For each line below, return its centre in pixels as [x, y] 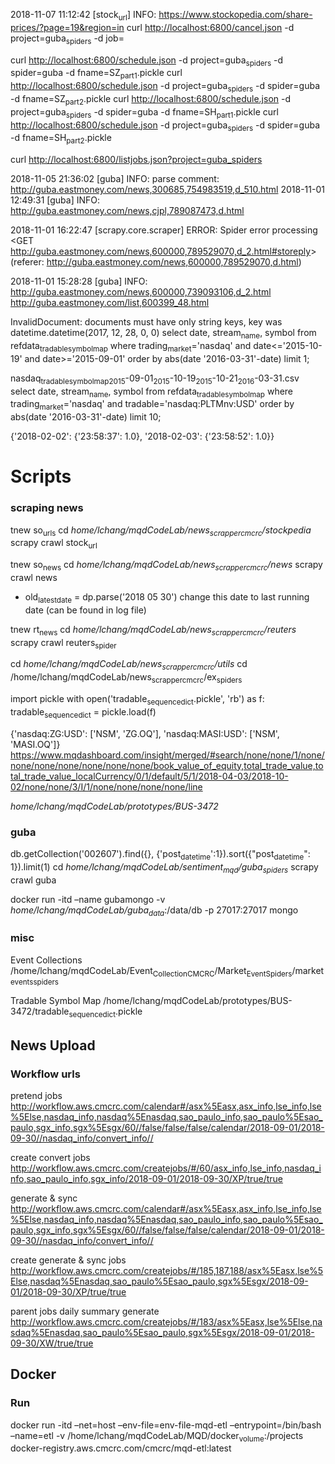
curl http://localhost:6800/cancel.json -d [210, 27]
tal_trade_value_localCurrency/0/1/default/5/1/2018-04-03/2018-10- [149, 776]
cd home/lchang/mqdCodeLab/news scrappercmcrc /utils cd [129, 665]
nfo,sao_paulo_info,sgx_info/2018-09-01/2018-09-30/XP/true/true [147, 1178]
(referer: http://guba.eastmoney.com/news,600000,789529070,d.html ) [156, 262]
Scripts [41, 476]
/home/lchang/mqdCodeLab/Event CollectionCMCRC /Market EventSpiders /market [167, 971]
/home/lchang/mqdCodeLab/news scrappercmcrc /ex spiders [126, 678]
